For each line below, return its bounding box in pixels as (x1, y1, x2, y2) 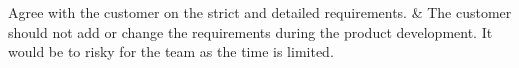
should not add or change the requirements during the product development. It (8, 21, 493, 42)
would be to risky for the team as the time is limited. (8, 41, 334, 62)
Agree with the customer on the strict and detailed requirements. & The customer (8, 2, 512, 22)
